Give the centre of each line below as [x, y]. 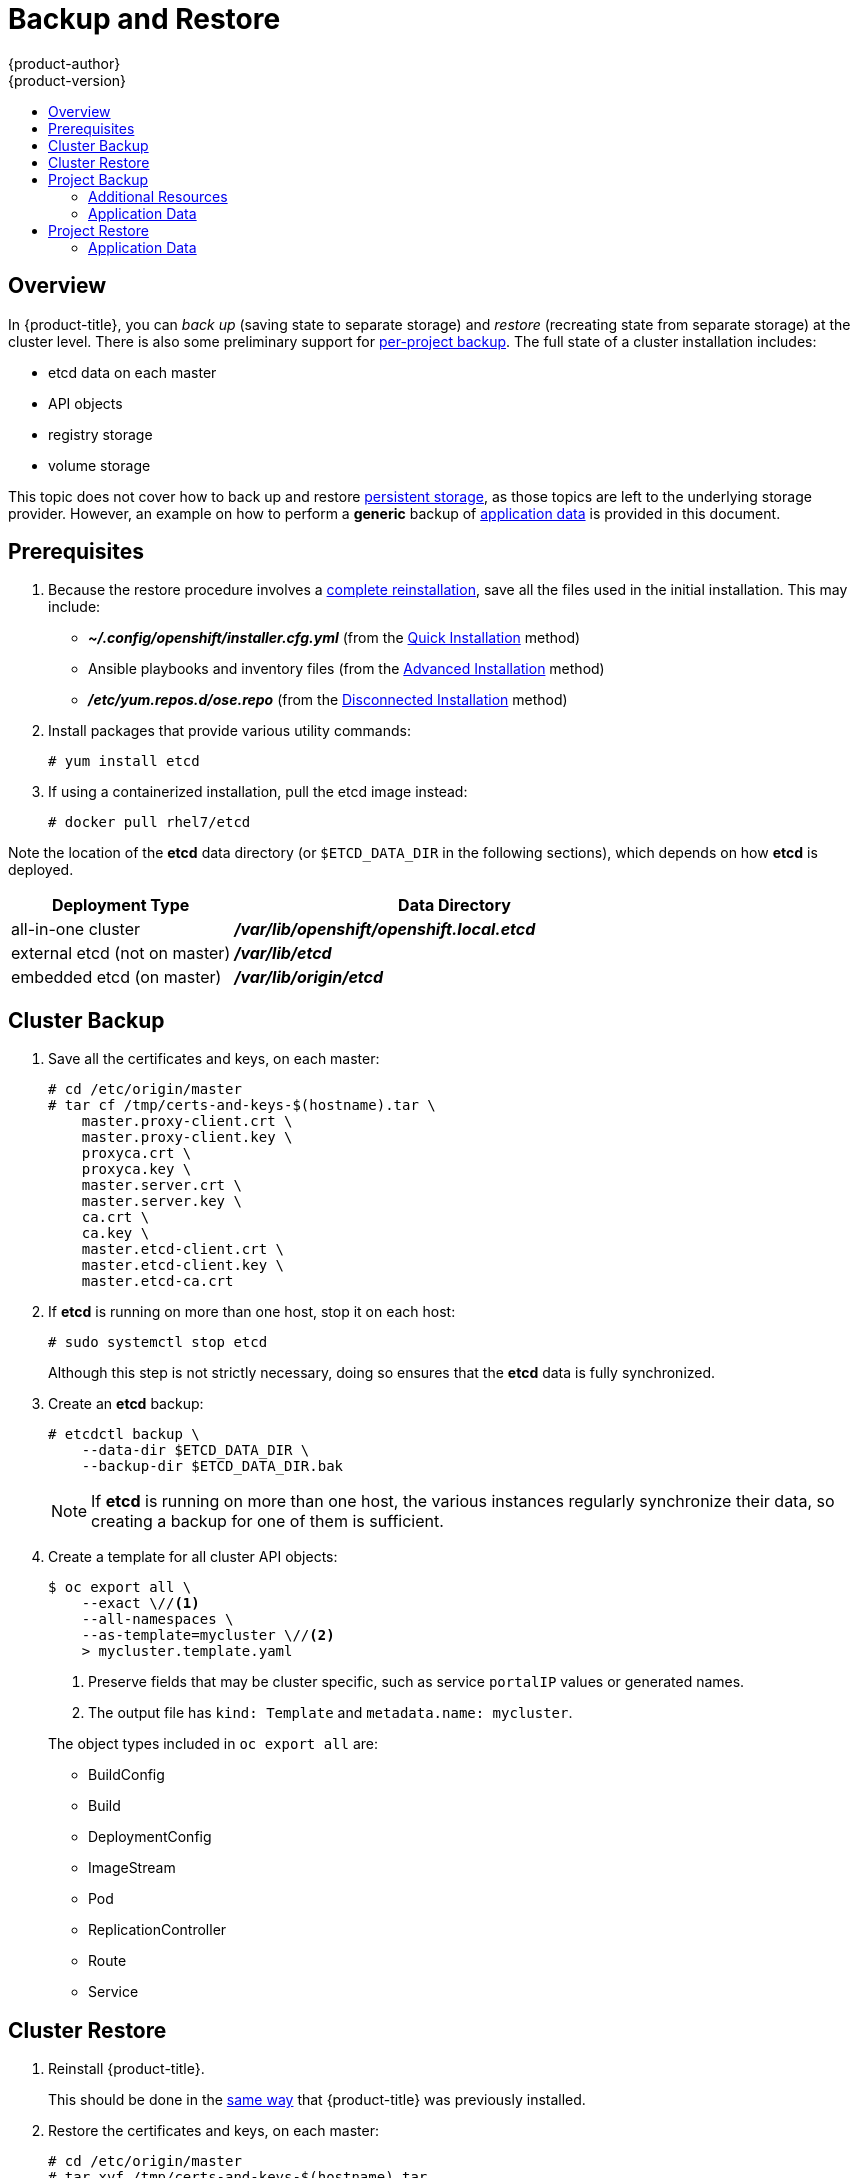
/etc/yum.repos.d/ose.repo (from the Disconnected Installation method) [328, 700]
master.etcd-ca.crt [157, 1281]
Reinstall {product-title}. [126, 2069]
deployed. [41, 870]
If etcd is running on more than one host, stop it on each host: [252, 1312]
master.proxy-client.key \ [187, 1137]
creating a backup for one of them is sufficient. [267, 1521]
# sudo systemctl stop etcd [158, 1342]
